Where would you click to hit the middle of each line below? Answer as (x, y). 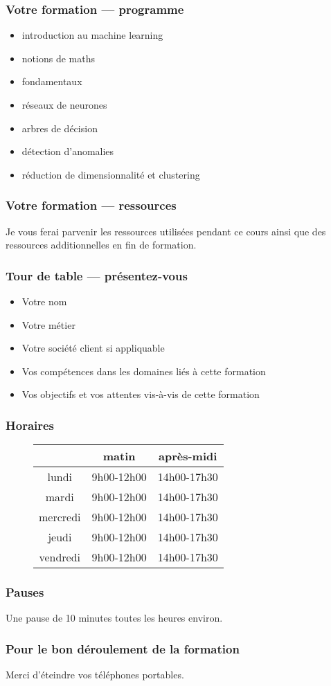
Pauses (25, 592)
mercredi (60, 517)
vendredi (60, 557)
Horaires (30, 425)
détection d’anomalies (68, 151)
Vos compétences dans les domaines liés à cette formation (144, 371)
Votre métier (48, 324)
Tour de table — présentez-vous (97, 275)
